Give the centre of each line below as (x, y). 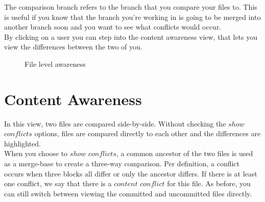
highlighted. (22, 143)
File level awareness (55, 64)
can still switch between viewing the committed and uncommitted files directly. (128, 193)
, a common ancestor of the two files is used (185, 153)
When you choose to (36, 153)
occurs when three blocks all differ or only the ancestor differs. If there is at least (131, 173)
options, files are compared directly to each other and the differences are (148, 133)
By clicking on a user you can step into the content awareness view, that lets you (131, 36)
